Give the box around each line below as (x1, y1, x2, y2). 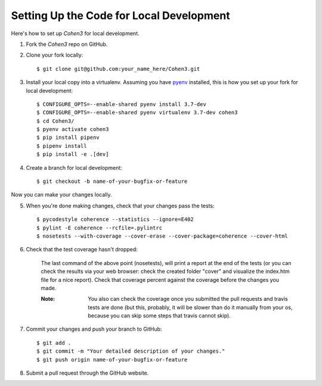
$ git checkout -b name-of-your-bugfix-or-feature (36, 178, 188, 185)
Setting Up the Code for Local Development (11, 9, 230, 22)
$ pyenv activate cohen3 (36, 126, 109, 133)
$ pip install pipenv (36, 134, 100, 141)
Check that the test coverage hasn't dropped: (26, 246, 138, 253)
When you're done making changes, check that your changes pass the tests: (26, 202, 215, 209)
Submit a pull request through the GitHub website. (26, 369, 149, 376)
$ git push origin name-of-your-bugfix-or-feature (36, 356, 188, 363)
